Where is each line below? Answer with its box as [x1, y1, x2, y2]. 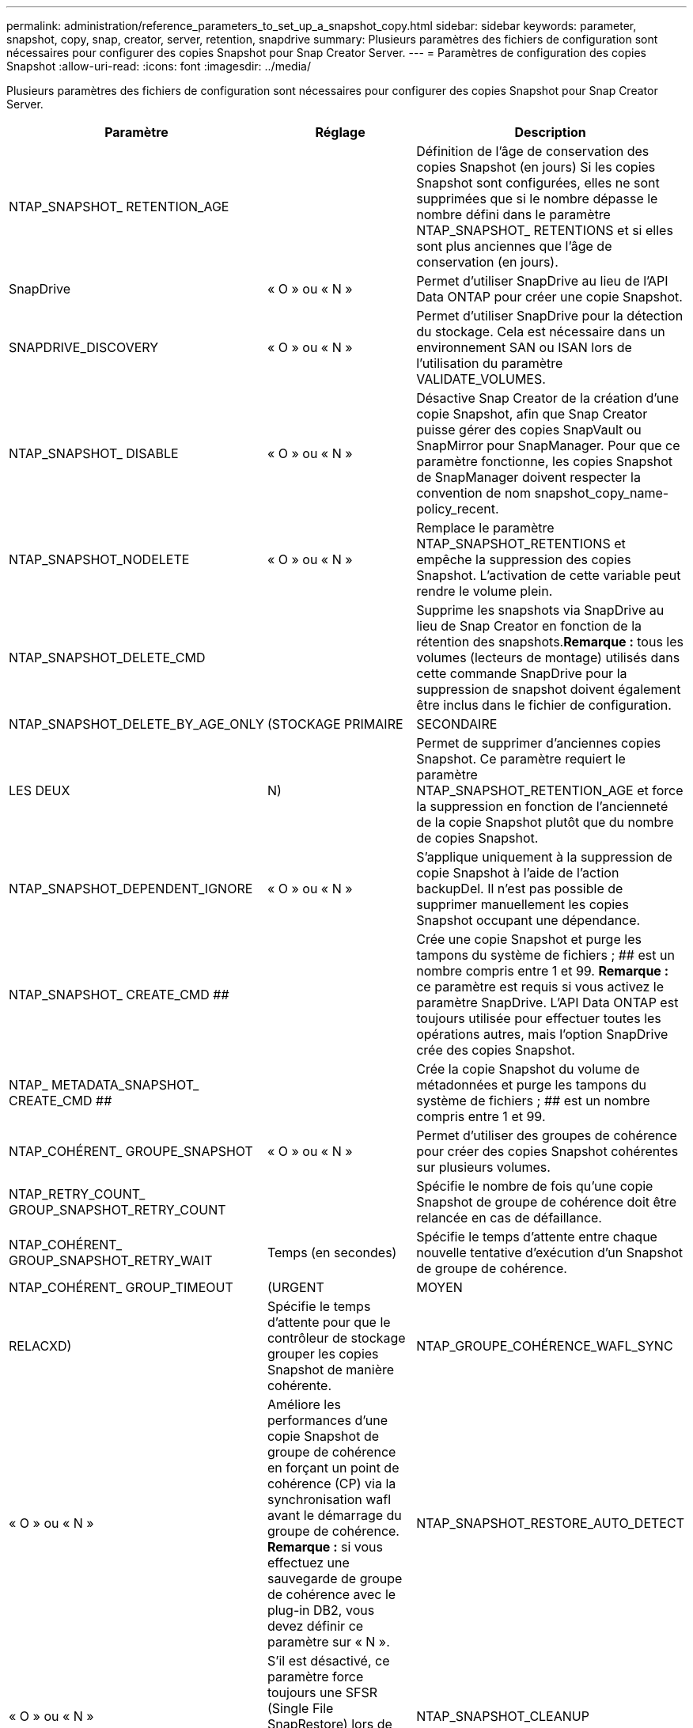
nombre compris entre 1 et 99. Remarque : [416, 963, 669, 979]
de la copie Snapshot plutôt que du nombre [416, 814, 674, 830]
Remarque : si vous [267, 1539, 384, 1555]
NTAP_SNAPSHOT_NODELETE [9, 551, 190, 567]
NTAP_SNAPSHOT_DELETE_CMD [9, 650, 206, 665]
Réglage [315, 124, 365, 140]
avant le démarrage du [267, 1507, 402, 1523]
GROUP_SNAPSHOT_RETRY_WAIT [9, 1252, 213, 1268]
